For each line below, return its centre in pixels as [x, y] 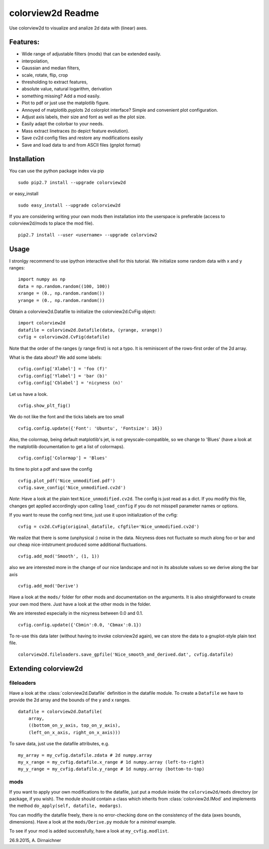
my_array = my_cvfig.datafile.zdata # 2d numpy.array [85, 755]
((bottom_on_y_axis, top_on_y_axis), [74, 725]
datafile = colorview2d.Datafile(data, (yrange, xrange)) [90, 330]
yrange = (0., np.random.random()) [62, 300]
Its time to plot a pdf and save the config [51, 469]
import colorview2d [42, 323]
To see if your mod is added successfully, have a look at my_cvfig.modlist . [89, 831]
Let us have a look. [29, 394]
